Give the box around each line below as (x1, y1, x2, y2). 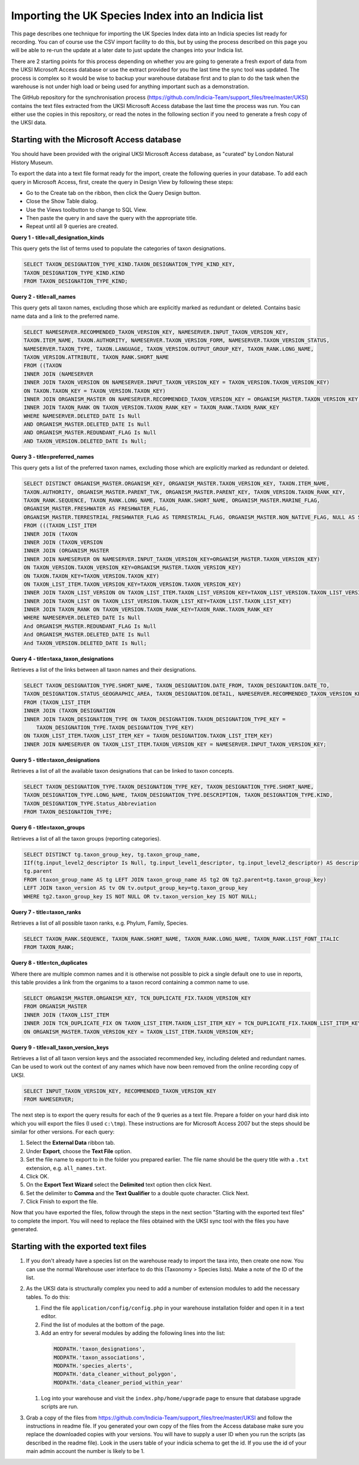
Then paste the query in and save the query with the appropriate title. (26, 215, 197, 222)
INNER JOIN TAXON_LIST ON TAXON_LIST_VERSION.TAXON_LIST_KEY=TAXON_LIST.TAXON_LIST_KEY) (23, 597, 293, 604)
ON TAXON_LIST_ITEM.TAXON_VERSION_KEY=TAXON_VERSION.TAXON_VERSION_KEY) (23, 580, 242, 588)
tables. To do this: (26, 1293, 70, 1301)
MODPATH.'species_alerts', (53, 1362, 133, 1370)
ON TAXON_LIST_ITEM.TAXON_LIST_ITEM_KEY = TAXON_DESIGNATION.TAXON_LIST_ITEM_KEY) (23, 732, 273, 739)
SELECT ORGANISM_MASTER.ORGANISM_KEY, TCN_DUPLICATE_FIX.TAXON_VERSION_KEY (23, 995, 251, 1001)
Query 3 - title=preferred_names (11, 453, 95, 460)
